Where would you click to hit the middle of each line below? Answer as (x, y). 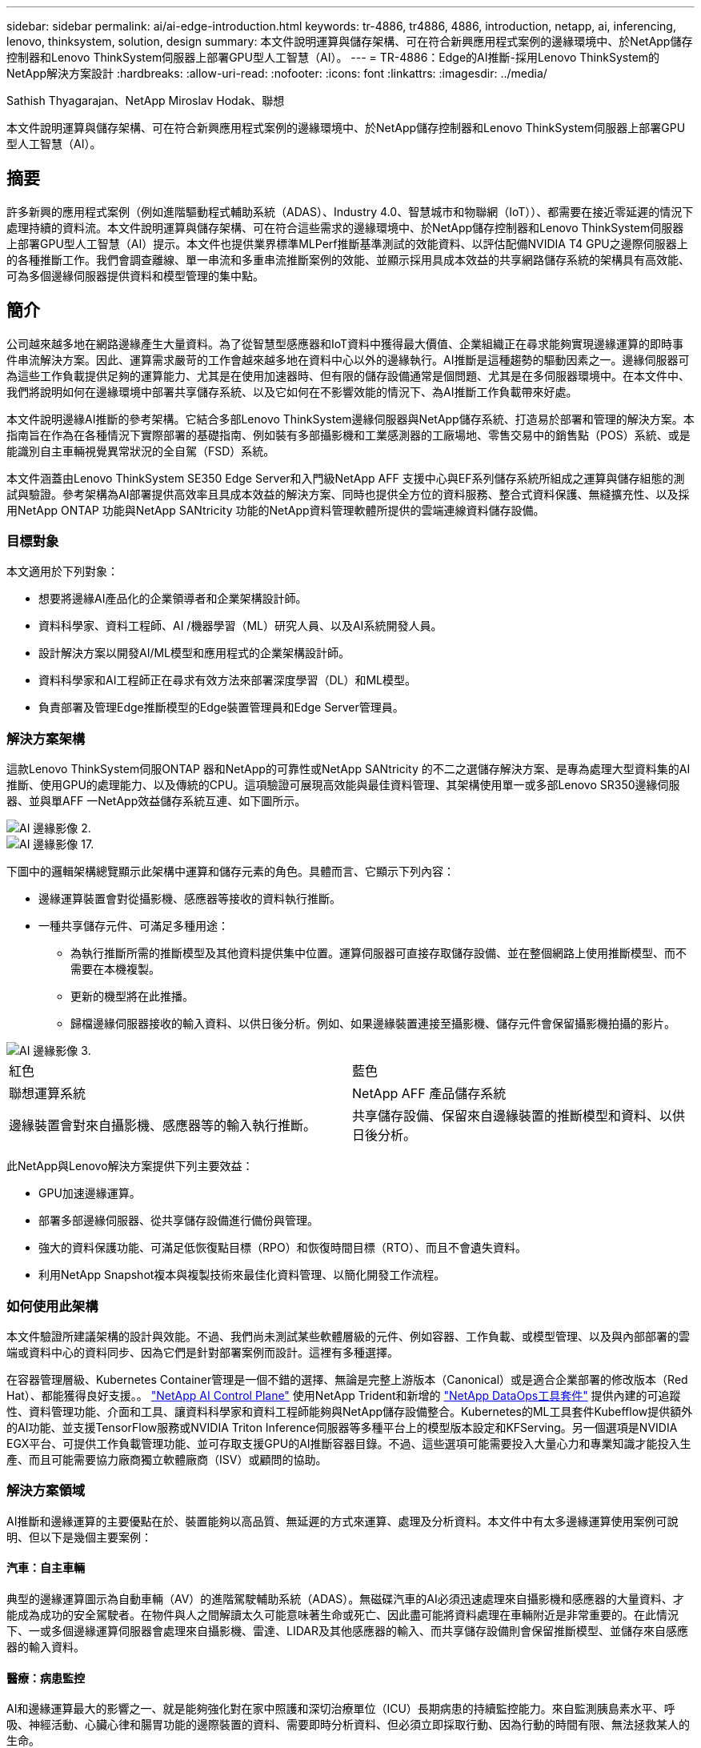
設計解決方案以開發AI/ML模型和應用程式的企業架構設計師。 (194, 653)
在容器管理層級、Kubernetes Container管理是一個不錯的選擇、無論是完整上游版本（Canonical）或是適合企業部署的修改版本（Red (347, 1379)
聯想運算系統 (48, 1094)
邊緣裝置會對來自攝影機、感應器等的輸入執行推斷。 (163, 1126)
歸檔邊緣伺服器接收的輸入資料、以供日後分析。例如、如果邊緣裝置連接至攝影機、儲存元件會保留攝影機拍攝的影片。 (373, 1024)
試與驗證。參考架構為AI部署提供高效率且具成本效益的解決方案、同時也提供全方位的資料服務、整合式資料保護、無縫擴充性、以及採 (348, 494)
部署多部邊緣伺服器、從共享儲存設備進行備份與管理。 (178, 1221)
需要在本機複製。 (115, 969)
